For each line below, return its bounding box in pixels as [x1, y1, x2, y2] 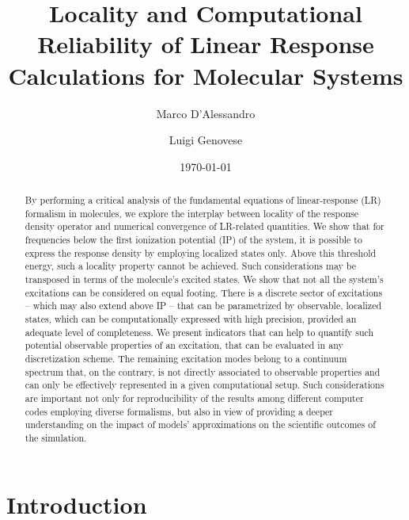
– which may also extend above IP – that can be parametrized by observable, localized [25, 299, 382, 312]
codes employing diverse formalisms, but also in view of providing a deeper [25, 404, 334, 418]
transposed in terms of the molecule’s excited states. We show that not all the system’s [25, 273, 384, 286]
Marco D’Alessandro [156, 105, 256, 121]
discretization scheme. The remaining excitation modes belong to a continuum [25, 351, 347, 365]
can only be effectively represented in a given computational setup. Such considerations [25, 378, 384, 392]
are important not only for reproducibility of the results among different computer [25, 391, 364, 404]
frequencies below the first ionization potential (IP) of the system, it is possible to [25, 233, 362, 247]
